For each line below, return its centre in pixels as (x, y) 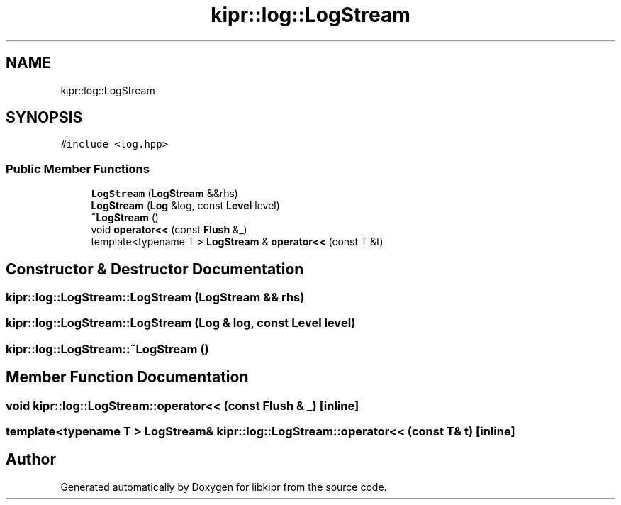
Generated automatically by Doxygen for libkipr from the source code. (224, 487)
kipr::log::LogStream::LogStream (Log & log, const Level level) (181, 323)
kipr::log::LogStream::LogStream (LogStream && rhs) (155, 298)
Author (31, 460)
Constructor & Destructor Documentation (155, 269)
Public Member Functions (78, 168)
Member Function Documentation (127, 377)
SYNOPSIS (44, 118)
